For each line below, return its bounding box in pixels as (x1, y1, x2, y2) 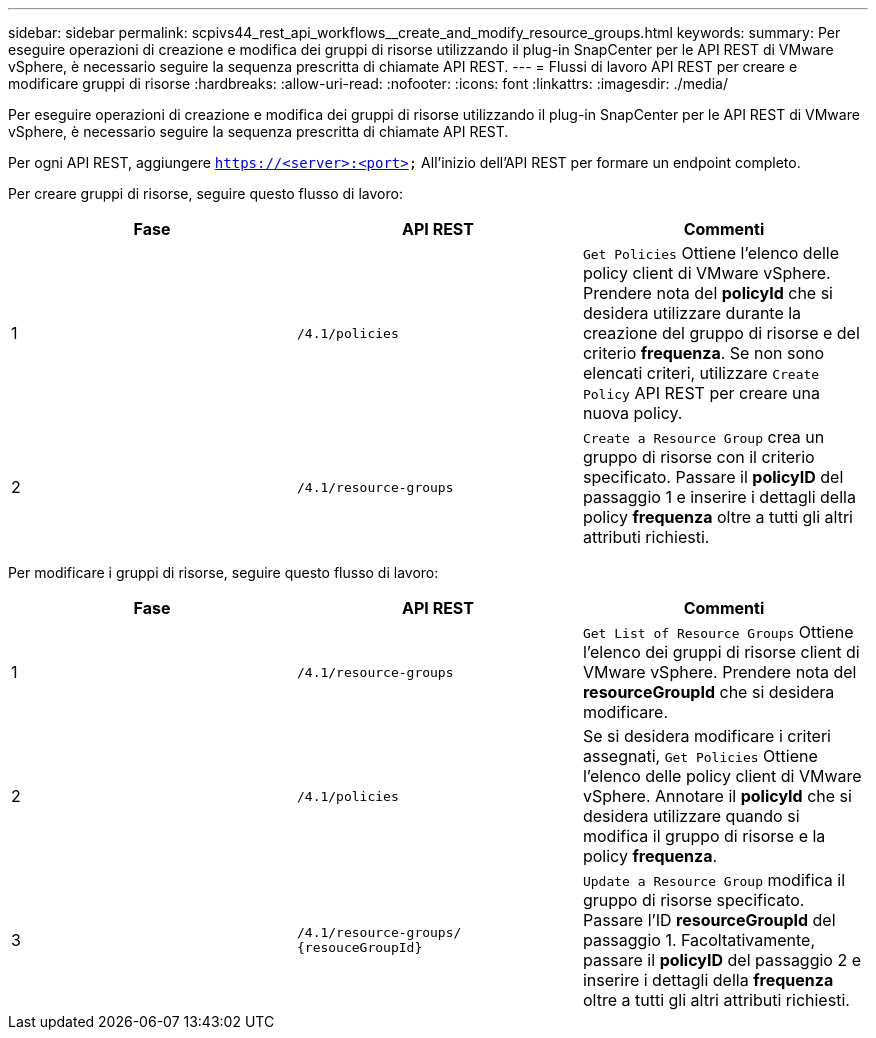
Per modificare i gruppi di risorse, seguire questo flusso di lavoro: (8, 564, 439, 581)
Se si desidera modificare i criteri (582, 726, 831, 746)
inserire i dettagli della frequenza (582, 970, 834, 990)
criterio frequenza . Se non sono (582, 343, 825, 363)
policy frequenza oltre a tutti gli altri (582, 507, 853, 527)
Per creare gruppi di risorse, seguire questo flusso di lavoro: (8, 185, 403, 202)
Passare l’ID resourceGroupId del (582, 910, 836, 930)
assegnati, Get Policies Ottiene (582, 746, 818, 766)
